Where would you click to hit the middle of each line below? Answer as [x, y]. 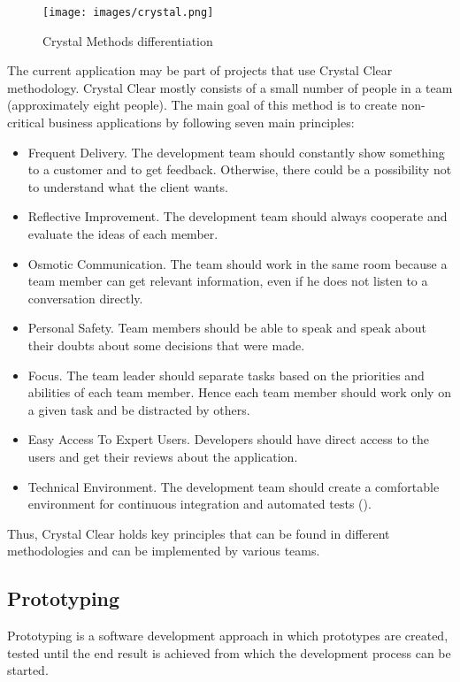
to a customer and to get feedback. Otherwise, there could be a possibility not [240, 169]
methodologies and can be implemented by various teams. [164, 551]
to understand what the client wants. [128, 186]
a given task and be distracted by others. [139, 409]
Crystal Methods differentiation [128, 40]
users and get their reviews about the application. [163, 456]
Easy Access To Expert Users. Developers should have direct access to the [229, 439]
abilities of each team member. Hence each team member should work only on [239, 392]
